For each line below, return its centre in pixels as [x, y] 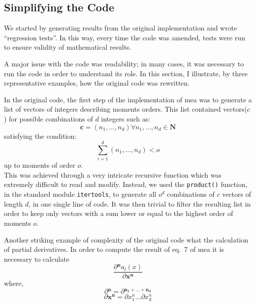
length [14, 203]
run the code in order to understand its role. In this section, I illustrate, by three [126, 73]
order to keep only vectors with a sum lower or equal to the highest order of [119, 213]
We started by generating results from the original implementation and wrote [121, 28]
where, [14, 283]
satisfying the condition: [40, 136]
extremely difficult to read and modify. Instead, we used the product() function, [126, 184]
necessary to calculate [37, 259]
